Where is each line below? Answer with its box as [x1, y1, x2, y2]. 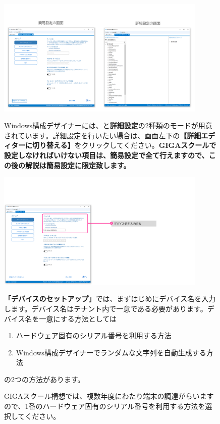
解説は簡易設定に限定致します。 [25, 160, 131, 170]
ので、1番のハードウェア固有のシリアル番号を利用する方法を [4, 401, 205, 411]
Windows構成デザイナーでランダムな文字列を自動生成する [16, 347, 206, 357]
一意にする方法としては [39, 313, 117, 324]
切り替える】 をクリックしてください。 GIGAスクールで [32, 140, 216, 150]
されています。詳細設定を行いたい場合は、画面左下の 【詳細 [4, 130, 201, 140]
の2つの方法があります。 [4, 374, 85, 384]
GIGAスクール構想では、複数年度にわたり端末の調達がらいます [4, 391, 214, 401]
